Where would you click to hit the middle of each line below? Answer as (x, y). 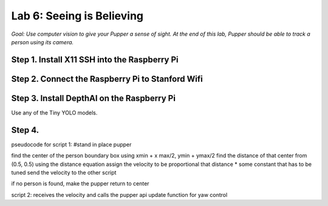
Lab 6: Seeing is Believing (77, 16)
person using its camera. (43, 42)
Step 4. (25, 130)
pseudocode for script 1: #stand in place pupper (71, 144)
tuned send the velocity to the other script (64, 172)
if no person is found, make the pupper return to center (80, 184)
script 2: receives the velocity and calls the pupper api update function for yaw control (119, 194)
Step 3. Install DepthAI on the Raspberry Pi (94, 98)
